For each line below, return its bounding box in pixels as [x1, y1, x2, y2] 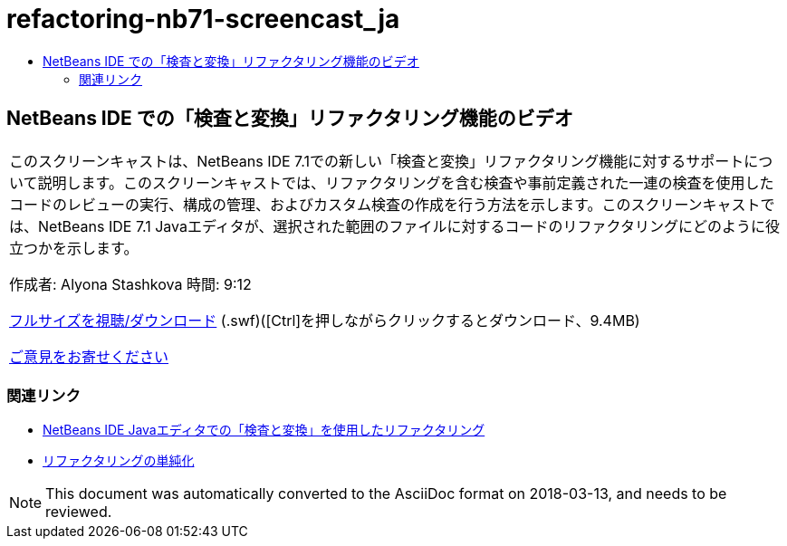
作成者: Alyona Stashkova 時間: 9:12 [9, 274, 252, 293]
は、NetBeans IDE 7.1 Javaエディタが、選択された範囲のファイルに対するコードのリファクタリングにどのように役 [9, 216, 780, 235]
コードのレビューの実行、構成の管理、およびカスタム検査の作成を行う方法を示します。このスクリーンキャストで [9, 195, 775, 214]
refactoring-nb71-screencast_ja [6, 4, 400, 34]
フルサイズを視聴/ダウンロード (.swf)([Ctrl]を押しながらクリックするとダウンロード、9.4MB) [9, 311, 640, 330]
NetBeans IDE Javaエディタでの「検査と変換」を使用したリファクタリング [43, 422, 485, 438]
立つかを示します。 [9, 238, 139, 257]
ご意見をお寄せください [9, 347, 169, 366]
